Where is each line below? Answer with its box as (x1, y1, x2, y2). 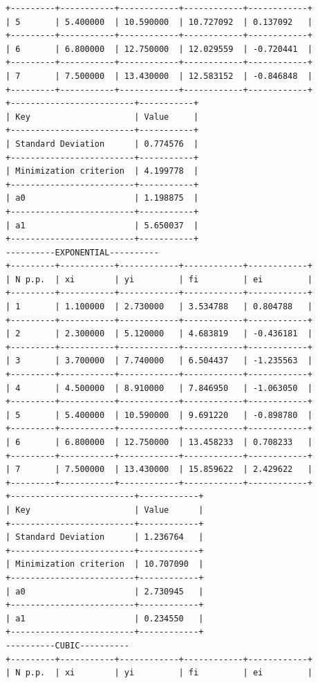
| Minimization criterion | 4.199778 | (6, 166, 199, 176)
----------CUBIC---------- (6, 640, 129, 650)
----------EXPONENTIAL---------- (6, 247, 159, 257)
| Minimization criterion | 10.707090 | (6, 559, 204, 570)
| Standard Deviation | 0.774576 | (6, 138, 199, 149)
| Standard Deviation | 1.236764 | (6, 532, 204, 543)
